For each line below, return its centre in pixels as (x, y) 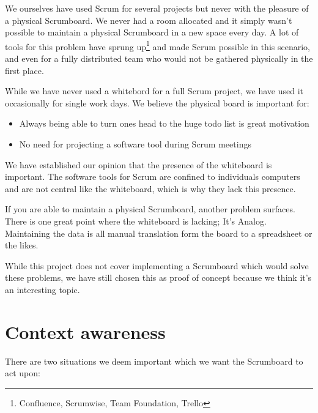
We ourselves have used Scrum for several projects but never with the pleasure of (157, 8)
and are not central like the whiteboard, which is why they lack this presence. (150, 188)
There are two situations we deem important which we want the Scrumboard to (154, 361)
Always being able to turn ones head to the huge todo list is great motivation (164, 123)
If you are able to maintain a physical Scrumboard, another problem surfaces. (150, 209)
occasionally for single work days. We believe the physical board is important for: (157, 102)
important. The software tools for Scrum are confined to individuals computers (153, 177)
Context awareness (85, 331)
